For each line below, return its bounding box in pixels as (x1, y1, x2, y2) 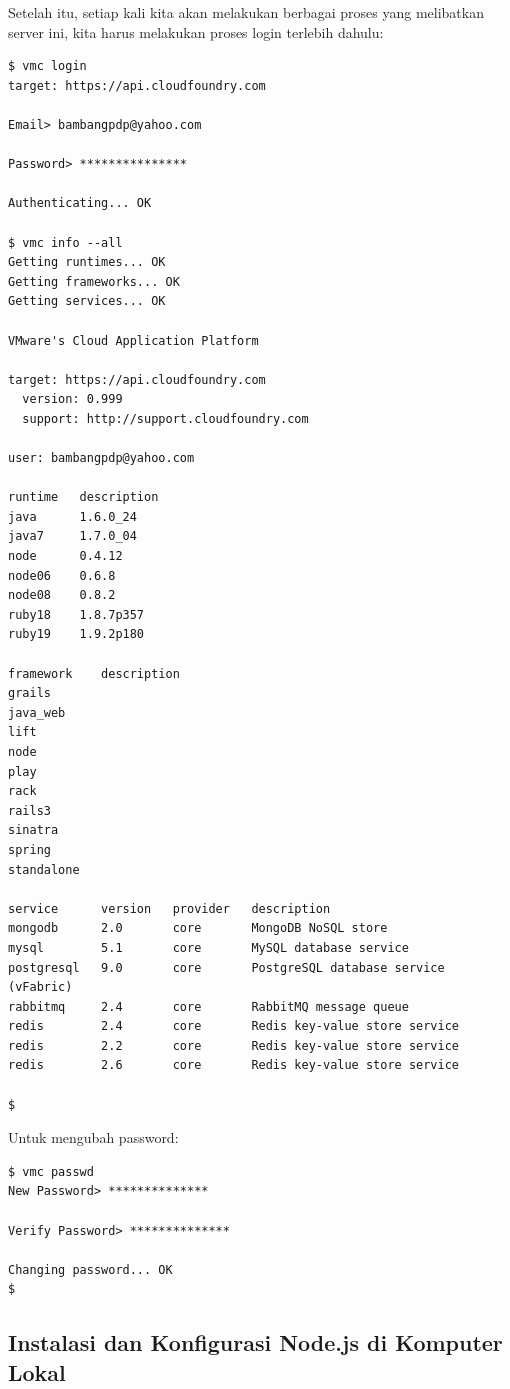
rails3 (8, 803, 51, 818)
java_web (8, 705, 66, 720)
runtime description (8, 490, 159, 505)
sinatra (8, 823, 59, 838)
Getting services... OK (8, 294, 166, 309)
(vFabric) (8, 980, 73, 995)
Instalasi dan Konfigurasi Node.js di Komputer (8, 1327, 503, 1358)
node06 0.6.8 (8, 568, 116, 583)
